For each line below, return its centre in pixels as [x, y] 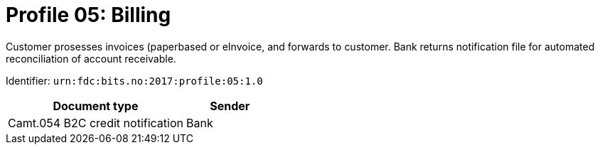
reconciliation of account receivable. [91, 58]
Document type [96, 106]
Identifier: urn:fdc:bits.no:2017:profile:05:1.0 [134, 80]
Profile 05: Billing [89, 15]
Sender [230, 106]
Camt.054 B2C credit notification [96, 123]
